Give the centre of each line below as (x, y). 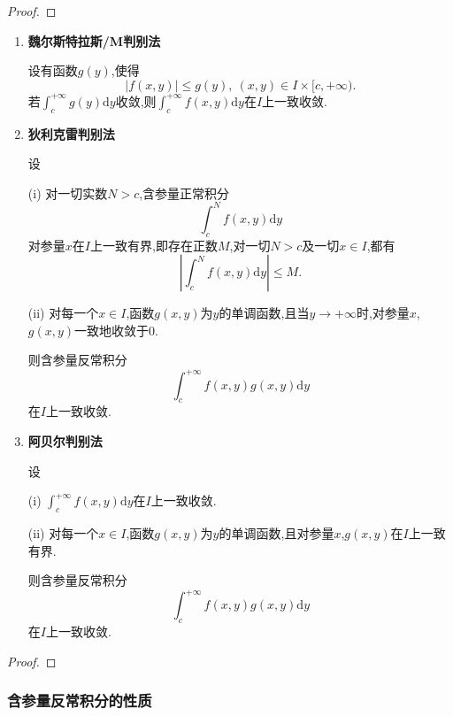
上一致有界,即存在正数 (154, 245)
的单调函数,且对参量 (276, 532)
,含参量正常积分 (184, 192)
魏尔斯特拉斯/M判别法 (94, 40)
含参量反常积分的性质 (80, 701)
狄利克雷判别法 (71, 133)
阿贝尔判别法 (65, 440)
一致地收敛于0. (116, 330)
